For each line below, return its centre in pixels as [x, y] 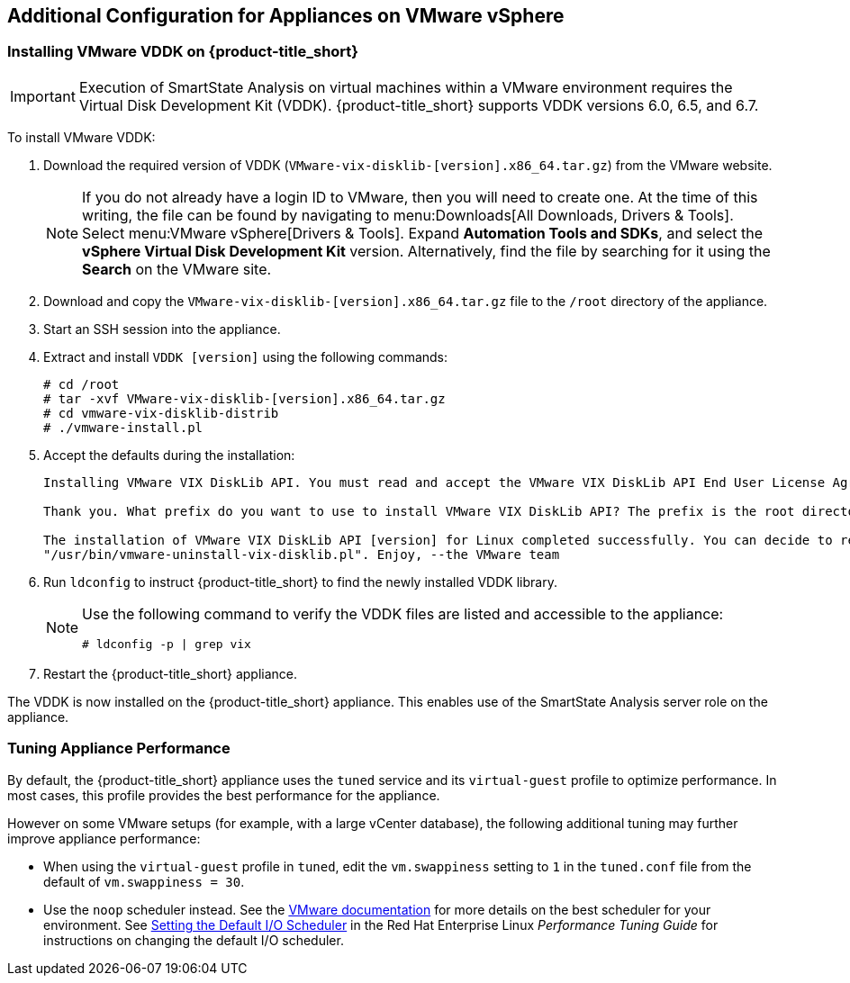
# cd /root [81, 384]
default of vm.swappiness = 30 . [144, 881]
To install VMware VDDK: [81, 137]
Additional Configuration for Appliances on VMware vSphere [286, 16]
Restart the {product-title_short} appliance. [171, 673]
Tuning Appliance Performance [119, 749]
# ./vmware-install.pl [123, 427]
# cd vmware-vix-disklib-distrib [161, 413]
